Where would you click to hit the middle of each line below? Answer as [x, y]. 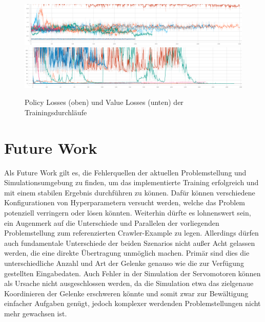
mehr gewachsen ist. [36, 313]
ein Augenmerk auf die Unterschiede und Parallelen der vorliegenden [112, 222]
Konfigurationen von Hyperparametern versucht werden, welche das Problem [125, 202]
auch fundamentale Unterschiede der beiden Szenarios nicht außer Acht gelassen [130, 243]
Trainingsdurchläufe [56, 112]
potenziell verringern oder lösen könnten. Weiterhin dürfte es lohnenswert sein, [128, 213]
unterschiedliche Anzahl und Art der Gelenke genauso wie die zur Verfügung [124, 263]
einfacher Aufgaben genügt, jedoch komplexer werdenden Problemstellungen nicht [132, 303]
